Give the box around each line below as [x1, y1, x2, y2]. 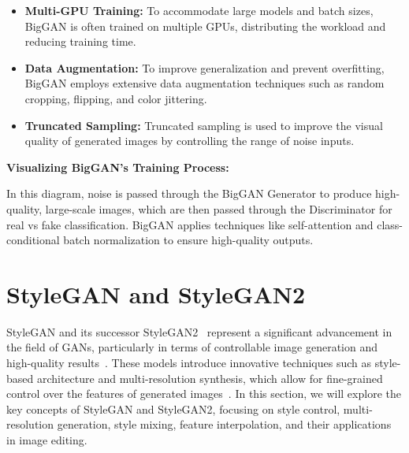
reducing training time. [24, 33, 136, 50]
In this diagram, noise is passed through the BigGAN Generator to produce [6, 185, 372, 202]
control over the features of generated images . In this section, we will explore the [6, 385, 401, 402]
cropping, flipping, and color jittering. [24, 90, 207, 106]
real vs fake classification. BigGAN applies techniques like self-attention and [6, 216, 374, 232]
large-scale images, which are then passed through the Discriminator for [45, 200, 392, 217]
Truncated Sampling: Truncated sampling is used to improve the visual [24, 117, 383, 133]
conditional [6, 232, 60, 248]
